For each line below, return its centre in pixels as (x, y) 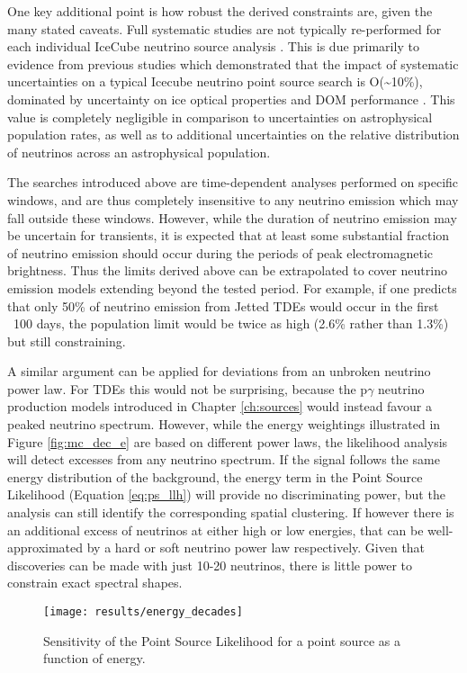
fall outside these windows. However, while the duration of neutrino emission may (232, 217)
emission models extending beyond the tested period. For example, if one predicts (232, 287)
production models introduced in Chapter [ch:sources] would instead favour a (220, 406)
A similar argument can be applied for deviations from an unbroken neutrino (219, 371)
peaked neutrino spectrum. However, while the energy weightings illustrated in (224, 424)
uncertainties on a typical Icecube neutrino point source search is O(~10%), (215, 81)
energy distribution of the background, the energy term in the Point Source (215, 476)
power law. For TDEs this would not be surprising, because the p (188, 388)
